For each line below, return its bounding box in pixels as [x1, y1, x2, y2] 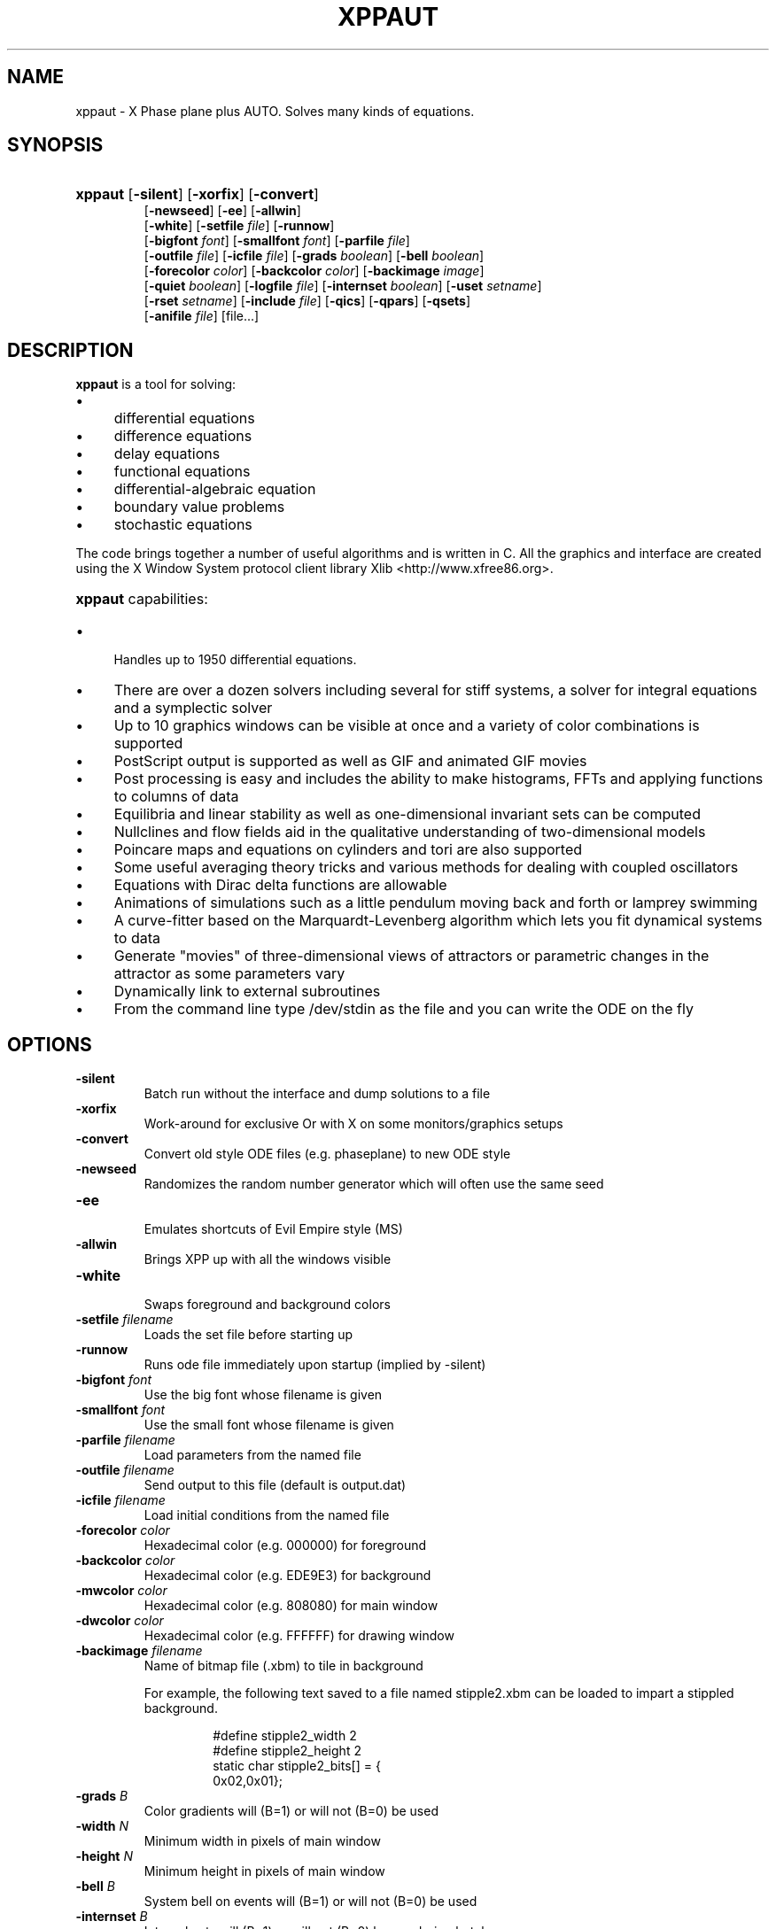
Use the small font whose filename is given [144, 1417, 394, 1433]
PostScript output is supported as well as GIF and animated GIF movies [113, 752, 587, 771]
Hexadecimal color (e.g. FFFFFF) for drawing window [144, 1628, 454, 1644]
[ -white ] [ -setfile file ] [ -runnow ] [144, 218, 335, 234]
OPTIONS [7, 1033, 92, 1056]
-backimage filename [75, 1643, 203, 1659]
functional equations [113, 462, 251, 481]
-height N [75, 1848, 133, 1864]
